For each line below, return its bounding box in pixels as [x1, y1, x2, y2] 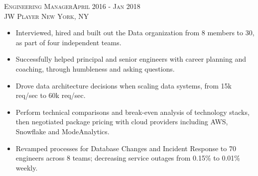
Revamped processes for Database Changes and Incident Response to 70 [15, 143, 236, 153]
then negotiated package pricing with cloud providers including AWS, [15, 116, 228, 127]
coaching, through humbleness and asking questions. [15, 63, 175, 74]
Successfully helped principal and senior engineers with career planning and [15, 54, 246, 64]
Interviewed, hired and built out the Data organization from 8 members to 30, [15, 27, 255, 38]
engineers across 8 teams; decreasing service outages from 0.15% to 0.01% [15, 153, 240, 163]
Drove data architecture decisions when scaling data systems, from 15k [15, 80, 232, 90]
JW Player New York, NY [4, 10, 89, 21]
